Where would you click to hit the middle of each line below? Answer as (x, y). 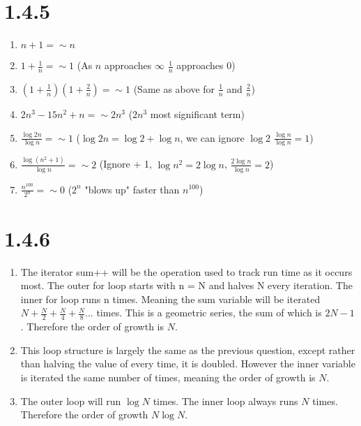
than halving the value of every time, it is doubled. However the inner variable (188, 363)
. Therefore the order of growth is (92, 326)
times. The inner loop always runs (225, 401)
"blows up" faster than (132, 189)
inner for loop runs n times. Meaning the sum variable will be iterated (170, 299)
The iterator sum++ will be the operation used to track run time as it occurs (186, 271)
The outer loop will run (71, 401)
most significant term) (197, 113)
